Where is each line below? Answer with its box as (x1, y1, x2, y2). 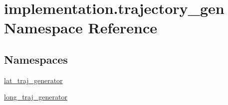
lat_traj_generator (4, 75, 63, 85)
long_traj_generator (4, 92, 67, 102)
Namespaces (4, 51, 68, 67)
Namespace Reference (4, 17, 157, 38)
